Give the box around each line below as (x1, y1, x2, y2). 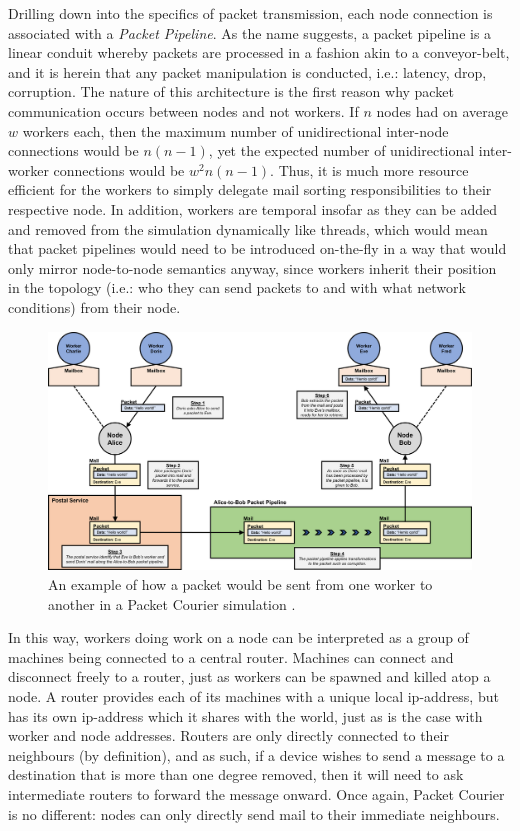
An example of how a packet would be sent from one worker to (48, 574, 433, 594)
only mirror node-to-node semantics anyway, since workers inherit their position (8, 257, 497, 278)
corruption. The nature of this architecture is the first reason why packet (8, 81, 454, 102)
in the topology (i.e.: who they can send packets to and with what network (8, 277, 466, 298)
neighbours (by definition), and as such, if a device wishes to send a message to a (8, 744, 505, 765)
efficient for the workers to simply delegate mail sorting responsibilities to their (8, 179, 492, 200)
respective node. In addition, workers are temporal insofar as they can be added (8, 198, 497, 219)
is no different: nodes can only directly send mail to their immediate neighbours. (8, 803, 500, 824)
